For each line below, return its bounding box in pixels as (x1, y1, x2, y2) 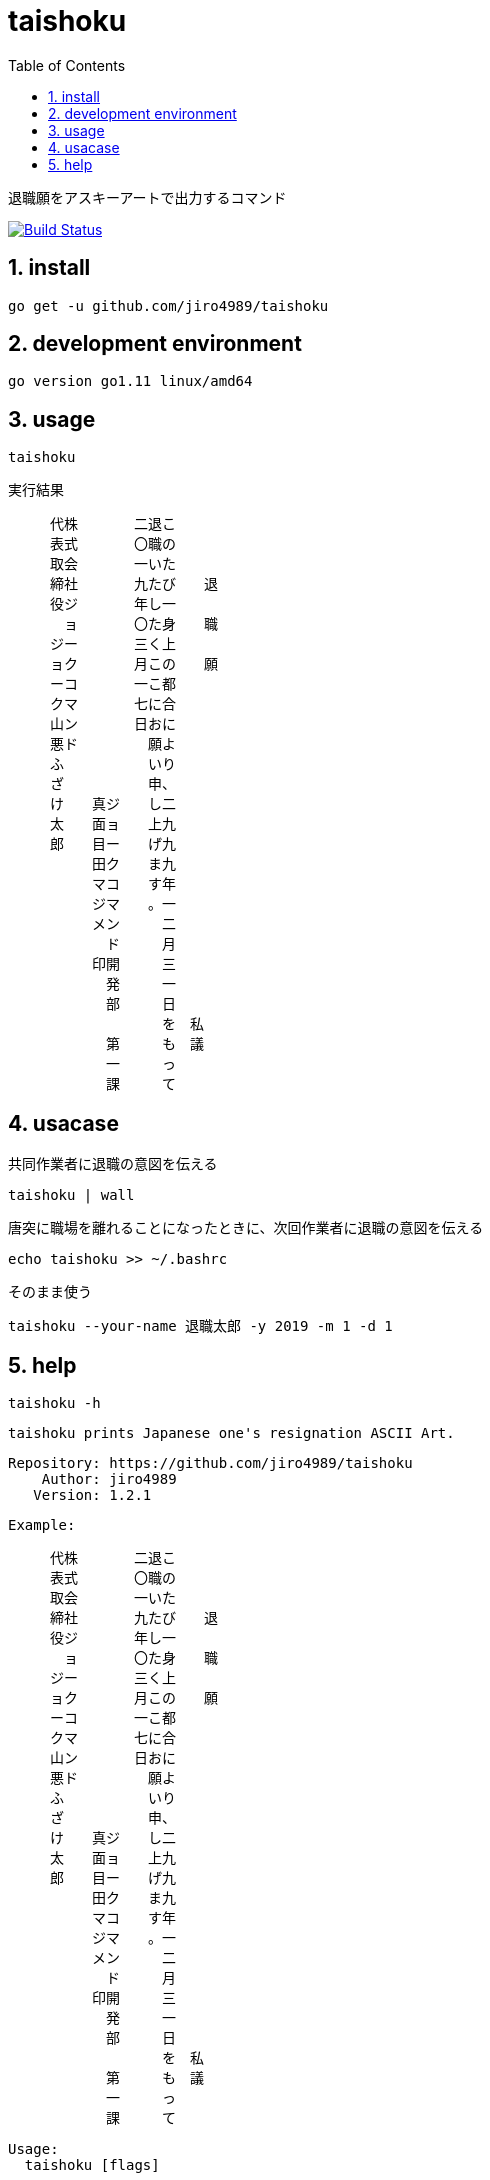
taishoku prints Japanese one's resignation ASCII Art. (8, 1424, 455, 1441)
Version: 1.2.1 (33, 1486, 152, 1503)
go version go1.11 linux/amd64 (8, 373, 253, 390)
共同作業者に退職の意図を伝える (8, 1155, 218, 1173)
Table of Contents (8, 56, 126, 74)
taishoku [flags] (24, 2156, 160, 2173)
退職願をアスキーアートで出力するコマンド (8, 188, 287, 206)
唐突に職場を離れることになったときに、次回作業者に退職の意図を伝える (8, 1219, 484, 1237)
